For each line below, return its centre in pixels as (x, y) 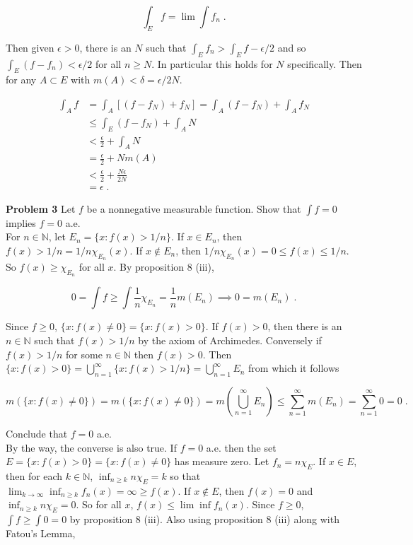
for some (84, 354)
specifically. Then (325, 63)
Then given (30, 47)
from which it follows (294, 368)
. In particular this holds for (212, 63)
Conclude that (37, 433)
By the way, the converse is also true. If (91, 447)
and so (292, 47)
